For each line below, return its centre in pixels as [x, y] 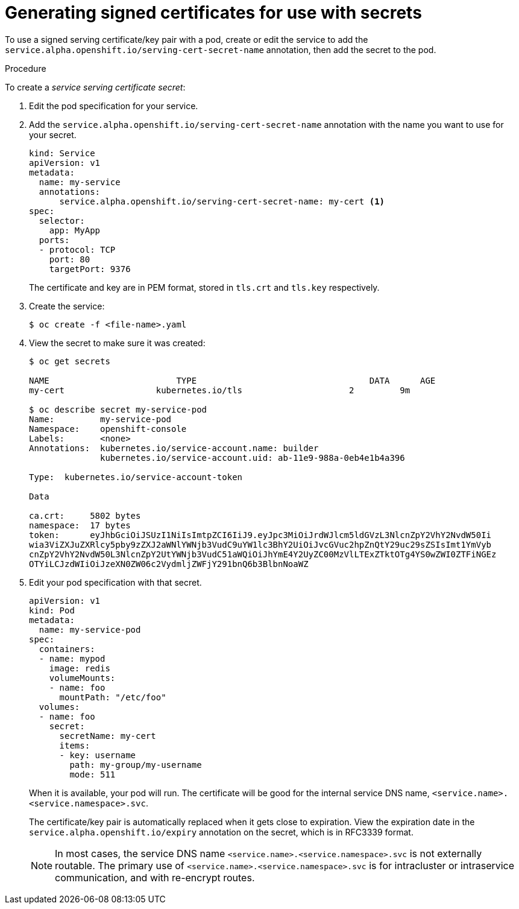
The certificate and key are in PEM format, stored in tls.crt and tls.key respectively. [204, 287]
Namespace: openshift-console [108, 429]
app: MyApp [75, 230]
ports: [54, 240]
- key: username [98, 755]
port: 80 [70, 259]
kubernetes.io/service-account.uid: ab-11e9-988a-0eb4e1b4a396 [253, 458]
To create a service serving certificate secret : [95, 87]
